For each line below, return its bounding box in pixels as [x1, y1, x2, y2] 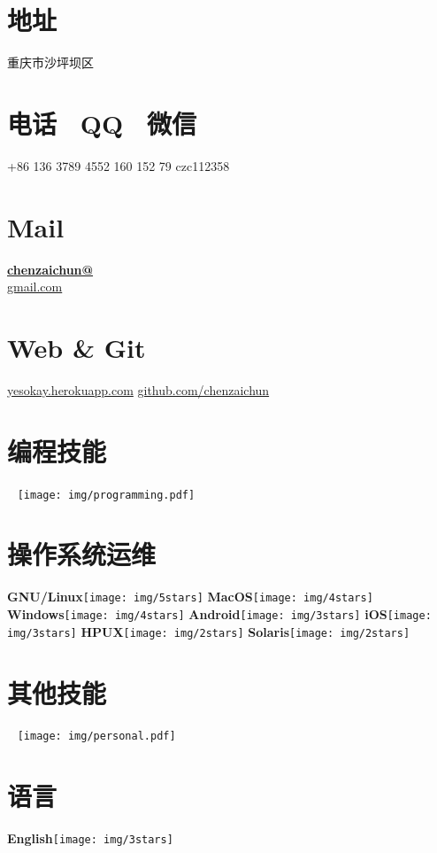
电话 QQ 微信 [7, 105, 197, 141]
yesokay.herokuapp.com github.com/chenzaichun [7, 380, 270, 399]
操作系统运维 [7, 536, 157, 572]
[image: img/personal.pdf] [17, 730, 176, 743]
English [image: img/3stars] [7, 829, 173, 848]
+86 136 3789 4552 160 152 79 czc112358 [7, 156, 230, 174]
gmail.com [7, 277, 63, 296]
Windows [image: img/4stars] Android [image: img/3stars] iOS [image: [7, 605, 432, 624]
